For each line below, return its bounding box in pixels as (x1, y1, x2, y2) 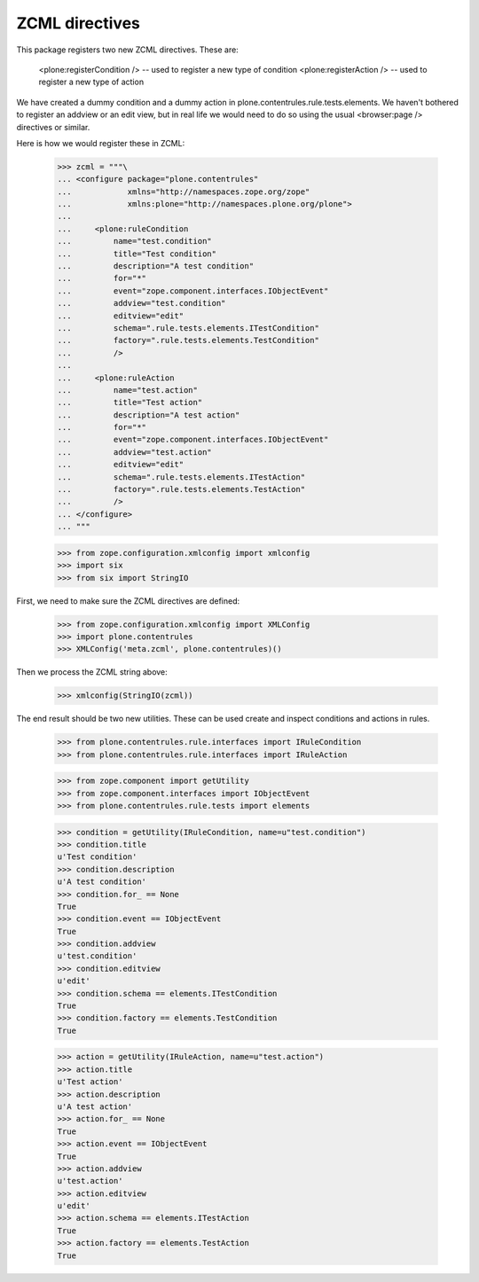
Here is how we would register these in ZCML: (16, 137, 185, 148)
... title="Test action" (57, 397, 203, 408)
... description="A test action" (57, 410, 240, 420)
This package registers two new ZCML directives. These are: (16, 44, 239, 55)
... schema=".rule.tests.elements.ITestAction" (57, 472, 306, 482)
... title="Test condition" (57, 248, 217, 259)
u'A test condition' (57, 877, 146, 887)
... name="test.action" (57, 385, 199, 395)
